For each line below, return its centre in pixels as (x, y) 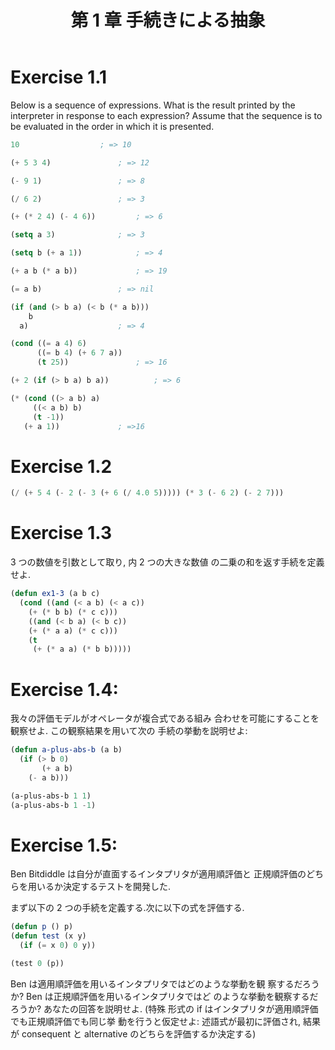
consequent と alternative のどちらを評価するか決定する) (139, 1033)
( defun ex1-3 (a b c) (55, 594)
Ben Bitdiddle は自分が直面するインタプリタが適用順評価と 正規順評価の (158, 874)
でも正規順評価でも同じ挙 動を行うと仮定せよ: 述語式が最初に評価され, (155, 1021)
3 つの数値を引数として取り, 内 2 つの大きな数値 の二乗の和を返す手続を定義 (167, 562)
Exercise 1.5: (64, 845)
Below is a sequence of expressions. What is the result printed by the (153, 105)
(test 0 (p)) (37, 964)
